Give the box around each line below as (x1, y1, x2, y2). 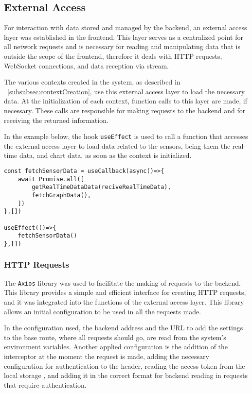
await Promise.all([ (18, 175, 84, 183)
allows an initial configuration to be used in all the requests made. (4, 306, 201, 316)
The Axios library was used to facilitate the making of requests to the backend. (4, 277, 241, 288)
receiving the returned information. (4, 115, 108, 125)
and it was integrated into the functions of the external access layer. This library (4, 297, 244, 307)
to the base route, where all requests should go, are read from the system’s (4, 332, 226, 342)
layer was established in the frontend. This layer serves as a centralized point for (4, 32, 243, 42)
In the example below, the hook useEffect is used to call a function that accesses (4, 131, 248, 141)
